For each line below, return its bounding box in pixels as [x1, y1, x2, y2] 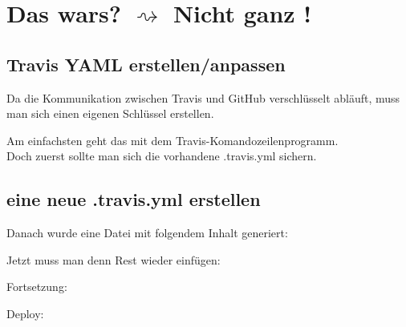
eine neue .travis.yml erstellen [6, 187, 261, 212]
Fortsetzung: [6, 278, 67, 295]
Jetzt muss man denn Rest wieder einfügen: [6, 251, 221, 268]
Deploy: [6, 305, 44, 321]
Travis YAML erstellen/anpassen [6, 51, 286, 76]
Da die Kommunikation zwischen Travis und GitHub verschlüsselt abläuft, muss [6, 89, 400, 106]
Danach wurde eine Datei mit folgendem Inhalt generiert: [6, 224, 288, 241]
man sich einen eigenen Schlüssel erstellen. [6, 105, 214, 122]
